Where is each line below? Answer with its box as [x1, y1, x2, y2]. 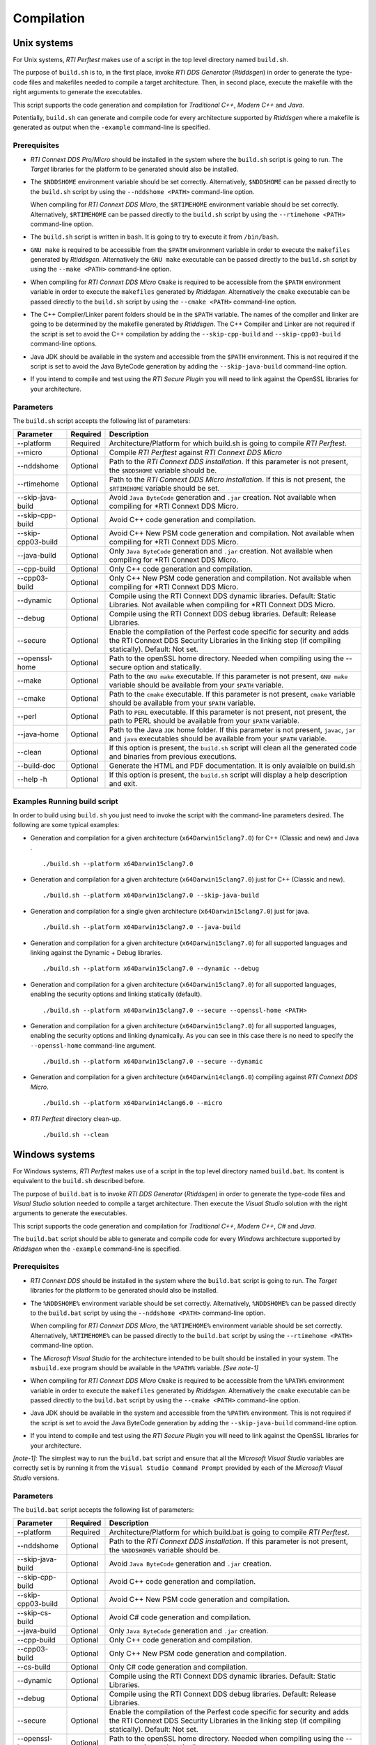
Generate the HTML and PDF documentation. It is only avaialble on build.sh [109, 761, 355, 771]
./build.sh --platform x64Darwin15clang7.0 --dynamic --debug [42, 965, 260, 973]
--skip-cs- [17, 1608, 52, 1618]
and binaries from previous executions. [109, 752, 237, 762]
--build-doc [17, 761, 56, 771]
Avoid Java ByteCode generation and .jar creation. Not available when [109, 493, 337, 503]
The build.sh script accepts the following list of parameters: [13, 416, 191, 425]
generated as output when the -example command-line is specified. [13, 123, 210, 132]
